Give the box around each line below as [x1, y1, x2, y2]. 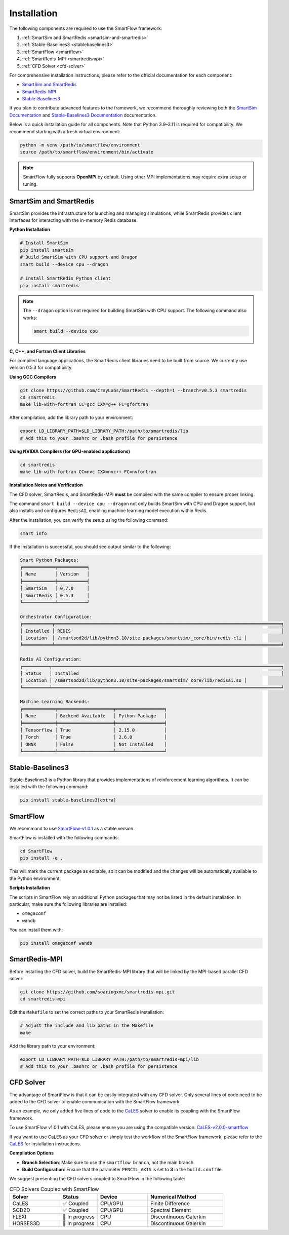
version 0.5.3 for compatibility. [9, 365, 73, 371]
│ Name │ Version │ [20, 571, 90, 577]
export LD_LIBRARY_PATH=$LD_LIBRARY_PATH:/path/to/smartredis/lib [20, 428, 188, 434]
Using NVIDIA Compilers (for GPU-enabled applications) [9, 448, 130, 454]
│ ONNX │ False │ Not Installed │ [20, 741, 167, 747]
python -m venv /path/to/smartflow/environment [20, 142, 140, 148]
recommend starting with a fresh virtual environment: [9, 128, 120, 134]
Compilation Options [9, 1150, 54, 1156]
